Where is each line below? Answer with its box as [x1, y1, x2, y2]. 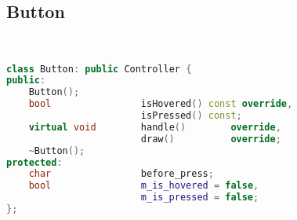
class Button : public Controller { [6, 63, 192, 75]
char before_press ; [28, 168, 214, 180]
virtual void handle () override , [28, 121, 281, 133]
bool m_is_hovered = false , [28, 180, 259, 192]
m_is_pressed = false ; [140, 192, 259, 203]
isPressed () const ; [140, 110, 242, 122]
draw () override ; [140, 133, 281, 145]
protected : [6, 156, 63, 168]
